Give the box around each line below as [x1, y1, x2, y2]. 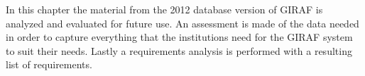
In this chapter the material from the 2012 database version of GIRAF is [6, 2, 323, 16]
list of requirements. [6, 57, 92, 72]
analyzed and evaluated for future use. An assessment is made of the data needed [6, 15, 359, 30]
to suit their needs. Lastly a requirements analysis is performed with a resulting [6, 43, 352, 58]
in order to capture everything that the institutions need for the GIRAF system [6, 30, 353, 44]
